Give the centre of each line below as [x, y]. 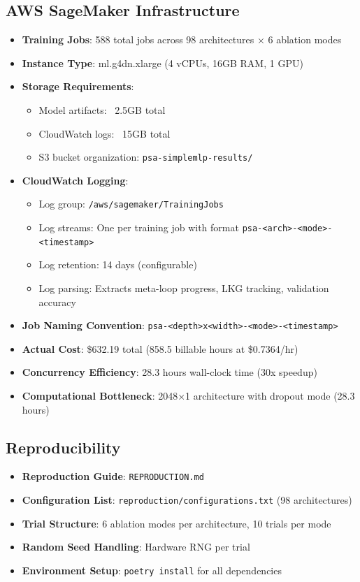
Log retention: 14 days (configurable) [118, 264]
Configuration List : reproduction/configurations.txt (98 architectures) [187, 500]
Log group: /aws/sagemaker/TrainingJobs [131, 204]
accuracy [57, 301]
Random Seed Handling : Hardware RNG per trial [136, 547]
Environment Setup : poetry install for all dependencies [152, 570]
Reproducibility [63, 447]
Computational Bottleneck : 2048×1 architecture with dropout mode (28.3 [188, 396]
